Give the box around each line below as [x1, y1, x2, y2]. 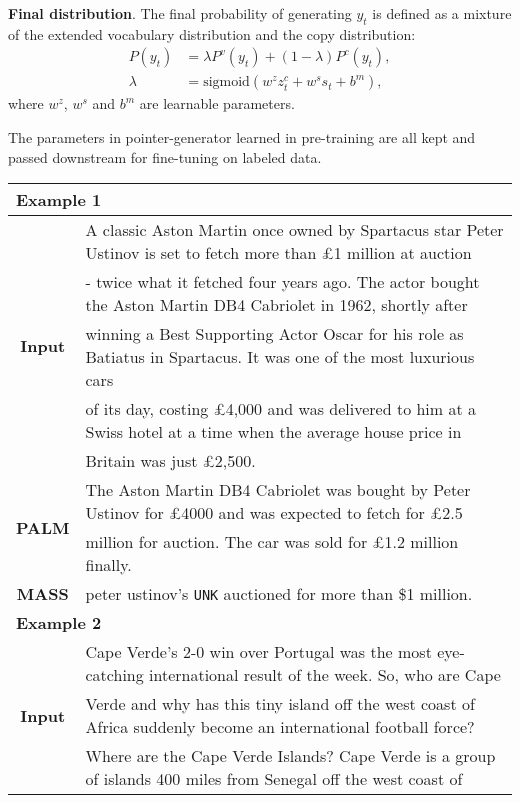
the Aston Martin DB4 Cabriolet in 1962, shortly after [85, 293, 468, 317]
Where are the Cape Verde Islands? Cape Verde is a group [85, 744, 496, 768]
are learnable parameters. [139, 93, 295, 114]
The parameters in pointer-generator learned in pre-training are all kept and [8, 127, 476, 148]
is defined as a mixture [372, 3, 512, 23]
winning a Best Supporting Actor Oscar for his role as [85, 322, 464, 346]
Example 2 [16, 611, 102, 635]
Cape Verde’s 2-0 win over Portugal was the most [85, 640, 432, 664]
